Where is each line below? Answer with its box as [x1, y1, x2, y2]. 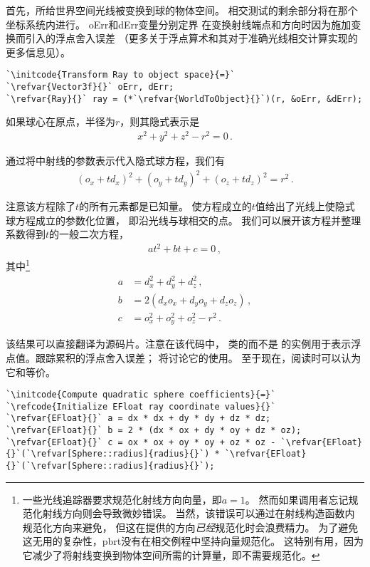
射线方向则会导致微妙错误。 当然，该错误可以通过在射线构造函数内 [42, 506, 355, 521]
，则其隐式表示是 [120, 114, 200, 129]
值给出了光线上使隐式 [255, 199, 355, 214]
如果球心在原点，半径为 [6, 114, 115, 129]
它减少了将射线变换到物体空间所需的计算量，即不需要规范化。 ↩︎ [22, 548, 320, 563]
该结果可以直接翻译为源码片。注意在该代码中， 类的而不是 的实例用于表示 [6, 336, 351, 351]
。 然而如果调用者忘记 [245, 491, 349, 506]
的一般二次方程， [49, 227, 129, 241]
